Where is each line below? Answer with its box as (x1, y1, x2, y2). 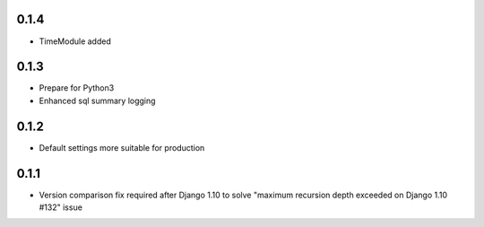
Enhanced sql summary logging (39, 95, 156, 106)
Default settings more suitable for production (39, 142, 205, 153)
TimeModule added (39, 36, 111, 47)
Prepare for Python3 (39, 83, 115, 93)
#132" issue (39, 202, 82, 213)
